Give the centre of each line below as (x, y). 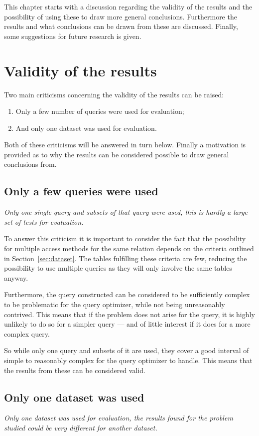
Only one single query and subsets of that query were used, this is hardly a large (126, 212)
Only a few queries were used (81, 191)
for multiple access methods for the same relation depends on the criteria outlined (129, 248)
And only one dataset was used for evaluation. (86, 128)
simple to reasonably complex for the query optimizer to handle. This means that (128, 360)
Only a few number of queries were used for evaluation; (100, 111)
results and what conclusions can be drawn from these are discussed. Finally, (121, 26)
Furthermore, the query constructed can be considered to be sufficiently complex (127, 294)
